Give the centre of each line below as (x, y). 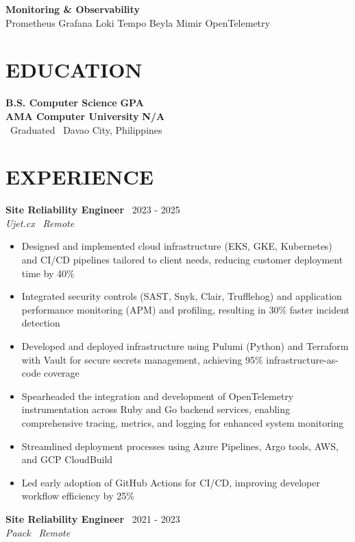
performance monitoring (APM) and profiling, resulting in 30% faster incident (186, 309)
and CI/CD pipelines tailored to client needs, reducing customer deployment (182, 259)
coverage (62, 373)
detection (41, 323)
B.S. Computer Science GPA (75, 103)
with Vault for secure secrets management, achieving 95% (142, 359)
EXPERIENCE (79, 177)
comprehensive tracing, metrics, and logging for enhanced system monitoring (183, 422)
